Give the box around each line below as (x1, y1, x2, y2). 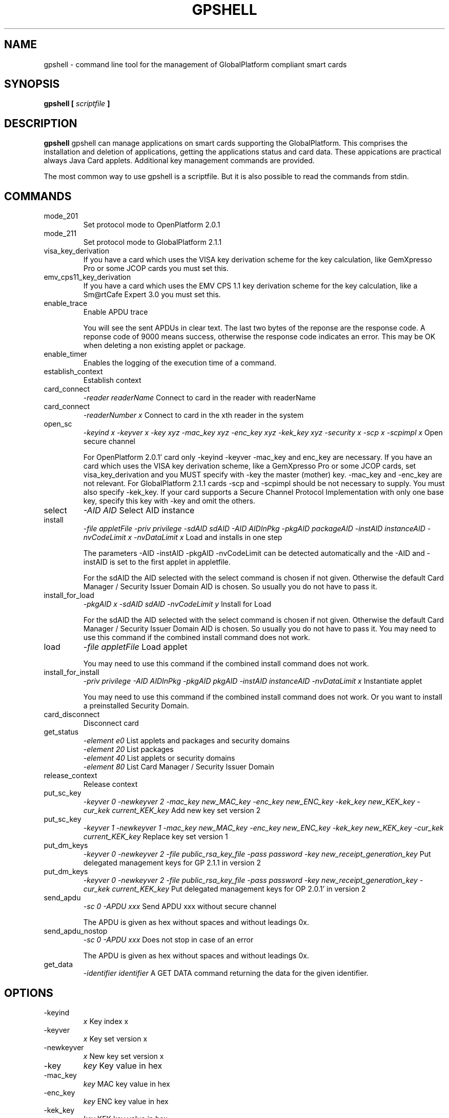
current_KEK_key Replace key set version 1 (83, 832, 228, 841)
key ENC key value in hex (83, 1096, 169, 1106)
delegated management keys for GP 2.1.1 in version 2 (83, 858, 261, 868)
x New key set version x (83, 1051, 164, 1061)
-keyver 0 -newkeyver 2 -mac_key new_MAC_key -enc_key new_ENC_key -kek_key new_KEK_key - (83, 797, 420, 806)
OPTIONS (4, 986, 53, 999)
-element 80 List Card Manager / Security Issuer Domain (83, 762, 275, 772)
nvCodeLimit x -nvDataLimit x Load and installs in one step (83, 533, 282, 542)
